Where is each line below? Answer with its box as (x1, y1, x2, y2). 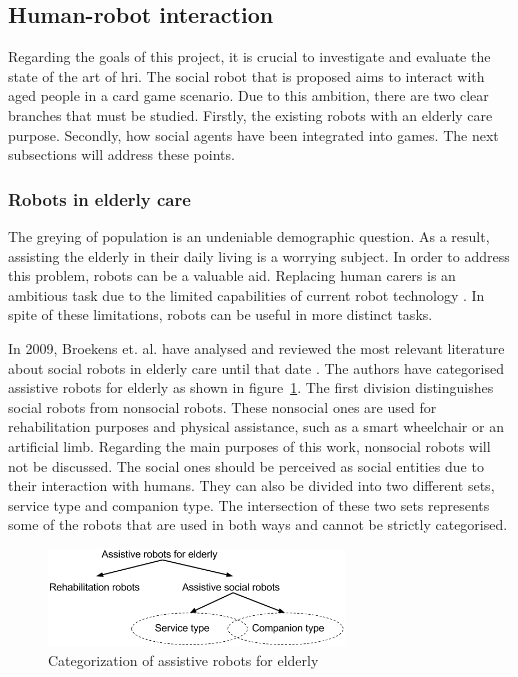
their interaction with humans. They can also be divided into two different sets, (8, 475, 495, 496)
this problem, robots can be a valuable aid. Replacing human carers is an (8, 265, 456, 286)
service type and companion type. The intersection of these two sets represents (8, 494, 490, 515)
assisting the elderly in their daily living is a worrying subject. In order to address (8, 245, 510, 266)
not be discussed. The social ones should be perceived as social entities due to (8, 455, 484, 476)
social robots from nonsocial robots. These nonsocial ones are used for (8, 396, 437, 417)
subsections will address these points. (8, 144, 235, 165)
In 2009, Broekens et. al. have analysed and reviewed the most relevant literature (8, 337, 505, 358)
